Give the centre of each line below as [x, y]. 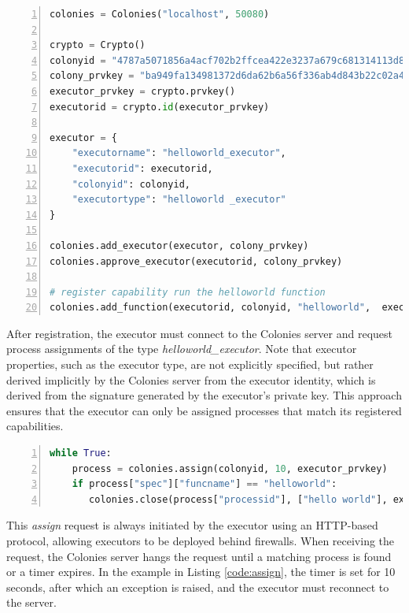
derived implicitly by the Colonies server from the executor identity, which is [191, 379]
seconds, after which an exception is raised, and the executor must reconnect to [198, 587]
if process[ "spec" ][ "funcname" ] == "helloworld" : [204, 484]
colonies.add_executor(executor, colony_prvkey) [179, 245]
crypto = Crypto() [98, 45]
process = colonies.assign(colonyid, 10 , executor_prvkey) [230, 468]
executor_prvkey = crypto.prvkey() [143, 91]
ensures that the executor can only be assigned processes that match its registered [204, 410]
